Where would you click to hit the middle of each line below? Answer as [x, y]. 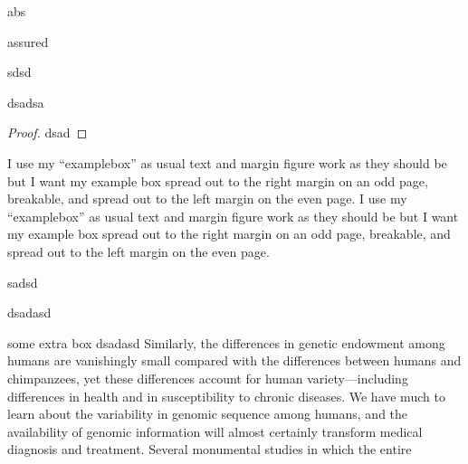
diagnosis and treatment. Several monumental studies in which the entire [210, 449]
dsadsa [26, 102]
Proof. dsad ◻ [48, 133]
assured [28, 41]
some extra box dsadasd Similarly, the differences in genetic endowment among [226, 342]
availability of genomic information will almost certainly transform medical [215, 431]
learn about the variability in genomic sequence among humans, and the [208, 414]
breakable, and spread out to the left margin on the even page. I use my [207, 199]
